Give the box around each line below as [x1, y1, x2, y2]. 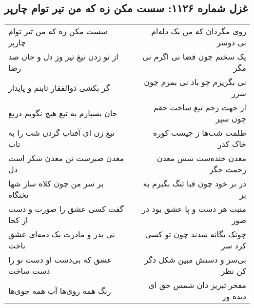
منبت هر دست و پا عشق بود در [142, 203, 246, 215]
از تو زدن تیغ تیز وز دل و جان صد [8, 51, 118, 62]
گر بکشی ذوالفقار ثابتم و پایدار [8, 82, 110, 93]
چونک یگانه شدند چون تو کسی [145, 228, 246, 240]
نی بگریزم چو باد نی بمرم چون [144, 76, 246, 88]
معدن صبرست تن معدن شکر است [8, 152, 124, 164]
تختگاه [8, 189, 29, 201]
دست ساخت [8, 265, 50, 277]
